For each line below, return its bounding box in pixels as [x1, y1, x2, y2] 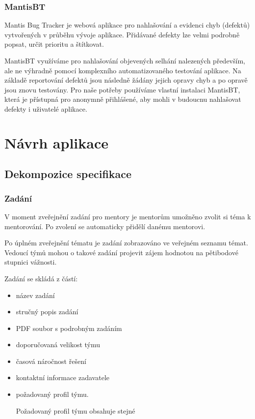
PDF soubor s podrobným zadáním [16, 323, 122, 333]
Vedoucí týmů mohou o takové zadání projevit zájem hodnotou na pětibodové [4, 247, 238, 257]
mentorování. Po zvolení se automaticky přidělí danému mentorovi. [4, 221, 205, 231]
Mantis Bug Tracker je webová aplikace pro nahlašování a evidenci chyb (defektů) [4, 20, 250, 30]
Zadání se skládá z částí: [4, 273, 78, 283]
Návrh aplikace [4, 132, 108, 152]
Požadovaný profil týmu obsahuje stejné [16, 405, 135, 416]
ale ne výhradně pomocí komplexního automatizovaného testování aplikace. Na [4, 65, 241, 75]
